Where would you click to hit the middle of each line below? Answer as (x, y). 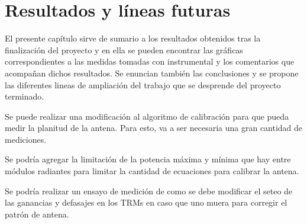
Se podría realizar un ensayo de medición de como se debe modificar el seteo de (149, 191)
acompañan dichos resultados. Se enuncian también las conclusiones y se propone (152, 73)
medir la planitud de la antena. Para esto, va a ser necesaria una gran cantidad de (154, 128)
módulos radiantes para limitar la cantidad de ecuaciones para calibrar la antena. (152, 171)
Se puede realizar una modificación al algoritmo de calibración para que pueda (147, 116)
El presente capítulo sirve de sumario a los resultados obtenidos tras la (133, 38)
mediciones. (26, 139)
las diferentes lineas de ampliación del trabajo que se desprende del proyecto (143, 84)
